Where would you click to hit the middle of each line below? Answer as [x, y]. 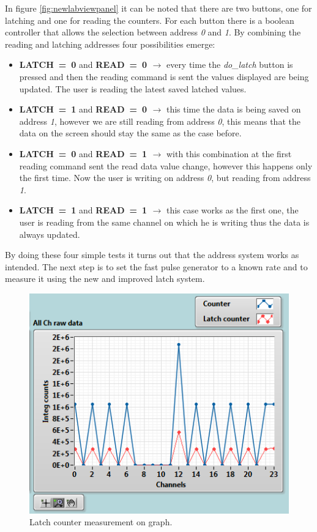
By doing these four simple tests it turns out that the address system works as [152, 255]
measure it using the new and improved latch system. [105, 279]
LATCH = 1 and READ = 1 [83, 210]
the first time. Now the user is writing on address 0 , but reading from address [165, 178]
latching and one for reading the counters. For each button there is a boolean [150, 20]
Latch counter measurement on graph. [101, 522]
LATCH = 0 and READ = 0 [83, 65]
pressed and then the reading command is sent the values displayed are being [164, 76]
